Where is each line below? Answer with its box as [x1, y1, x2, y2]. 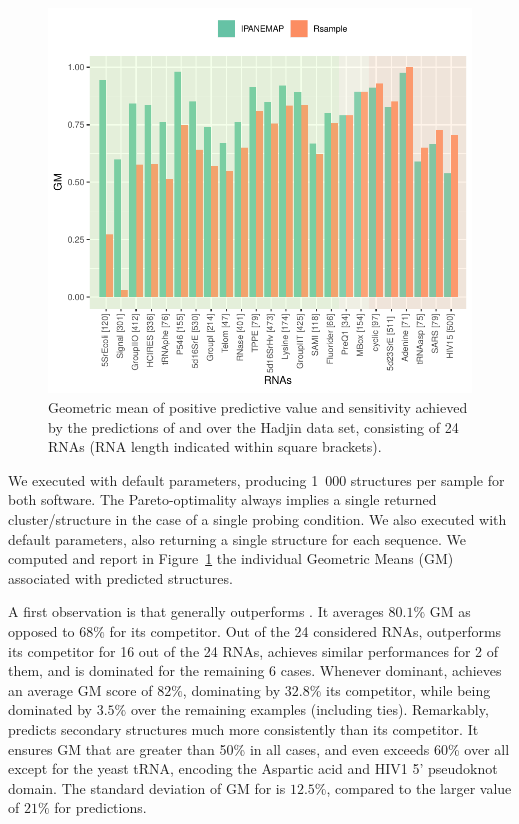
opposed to [8, 620, 75, 641]
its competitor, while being [325, 679, 491, 700]
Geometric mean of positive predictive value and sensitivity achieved [48, 397, 468, 418]
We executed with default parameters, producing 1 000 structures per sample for [8, 469, 505, 490]
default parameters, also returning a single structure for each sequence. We [8, 528, 466, 549]
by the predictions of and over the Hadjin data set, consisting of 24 [48, 416, 459, 437]
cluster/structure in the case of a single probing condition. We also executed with [8, 509, 507, 530]
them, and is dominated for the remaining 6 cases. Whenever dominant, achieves [8, 660, 502, 681]
